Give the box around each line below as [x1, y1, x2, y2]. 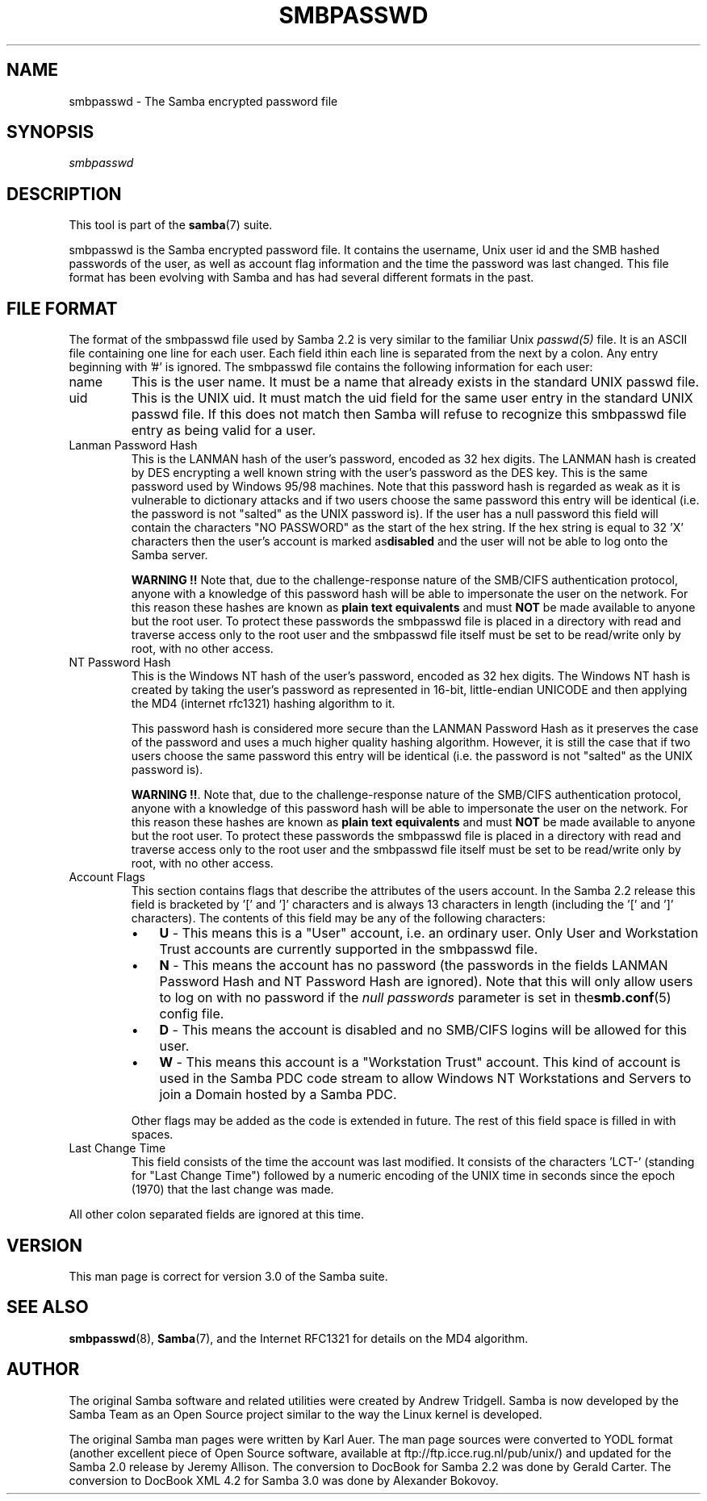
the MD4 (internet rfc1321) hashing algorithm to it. [131, 696, 395, 711]
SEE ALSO [6, 1297, 89, 1318]
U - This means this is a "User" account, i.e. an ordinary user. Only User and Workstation [159, 925, 699, 942]
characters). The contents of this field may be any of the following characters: [131, 911, 546, 926]
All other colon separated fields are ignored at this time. [69, 1207, 364, 1222]
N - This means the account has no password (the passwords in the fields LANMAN [159, 957, 668, 974]
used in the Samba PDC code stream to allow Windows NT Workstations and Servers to [159, 1070, 692, 1087]
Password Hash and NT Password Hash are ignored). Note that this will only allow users [159, 973, 693, 990]
